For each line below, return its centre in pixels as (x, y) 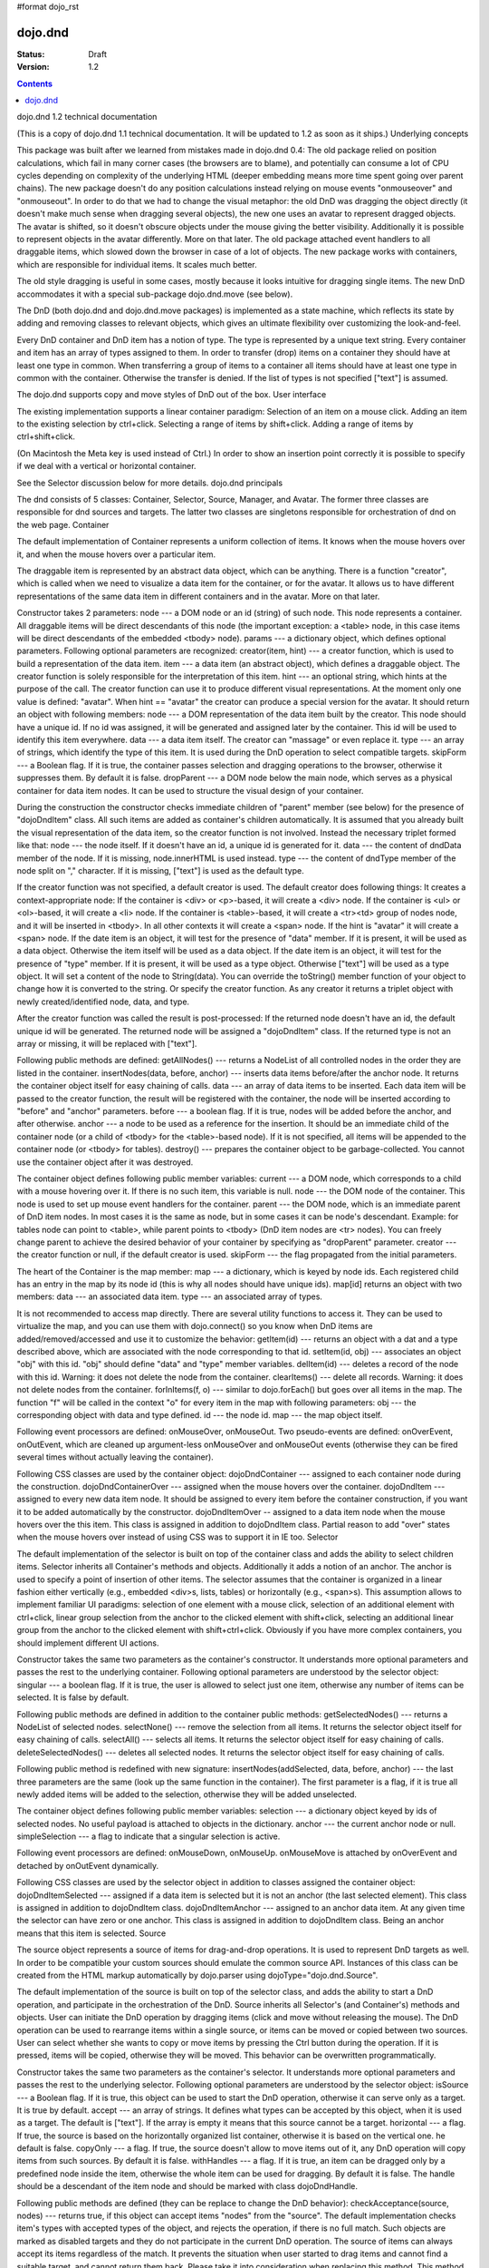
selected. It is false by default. (73, 1697)
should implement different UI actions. (88, 1643)
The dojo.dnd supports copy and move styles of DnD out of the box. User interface (172, 395)
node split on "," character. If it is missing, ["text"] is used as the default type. (160, 870)
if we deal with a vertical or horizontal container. (106, 466)
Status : (31, 54)
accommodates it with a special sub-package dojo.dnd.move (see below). (155, 294)
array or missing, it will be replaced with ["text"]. (107, 1044)
